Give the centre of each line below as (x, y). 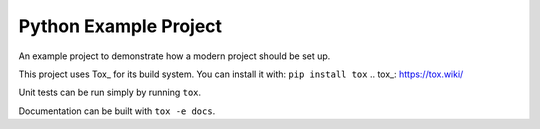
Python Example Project (120, 26)
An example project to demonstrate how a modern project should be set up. (174, 56)
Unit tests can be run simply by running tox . (110, 92)
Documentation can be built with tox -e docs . (117, 111)
